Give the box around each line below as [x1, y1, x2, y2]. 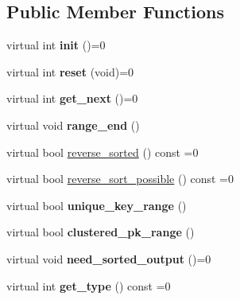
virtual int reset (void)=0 [6, 63, 134, 80]
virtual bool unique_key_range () [6, 197, 187, 213]
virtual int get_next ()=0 [6, 90, 138, 107]
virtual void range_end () [6, 116, 140, 133]
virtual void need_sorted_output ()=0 [6, 250, 211, 267]
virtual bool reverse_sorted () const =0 [6, 143, 199, 160]
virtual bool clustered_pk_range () [6, 224, 195, 240]
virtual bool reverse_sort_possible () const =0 [6, 170, 234, 187]
